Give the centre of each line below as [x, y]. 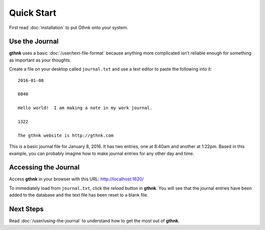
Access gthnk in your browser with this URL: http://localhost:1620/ [77, 179]
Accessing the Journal [44, 167]
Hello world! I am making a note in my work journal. [85, 108]
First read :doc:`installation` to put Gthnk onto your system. [69, 28]
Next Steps [26, 209]
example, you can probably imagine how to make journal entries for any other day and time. [102, 153]
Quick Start [33, 13]
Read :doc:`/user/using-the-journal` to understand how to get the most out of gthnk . [94, 221]
